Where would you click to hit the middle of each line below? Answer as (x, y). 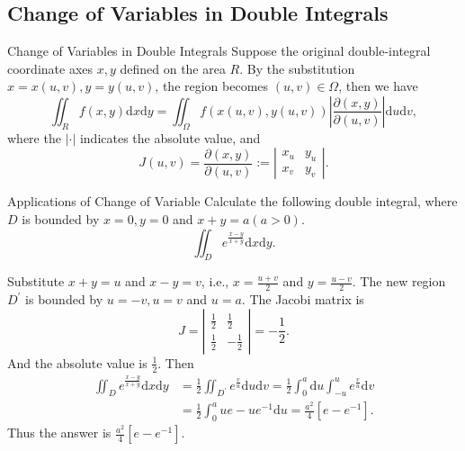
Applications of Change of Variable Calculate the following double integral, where (232, 201)
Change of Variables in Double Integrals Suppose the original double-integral (219, 51)
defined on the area (173, 68)
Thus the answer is (59, 433)
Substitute (36, 281)
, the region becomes (212, 86)
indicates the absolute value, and (170, 137)
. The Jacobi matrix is (303, 299)
